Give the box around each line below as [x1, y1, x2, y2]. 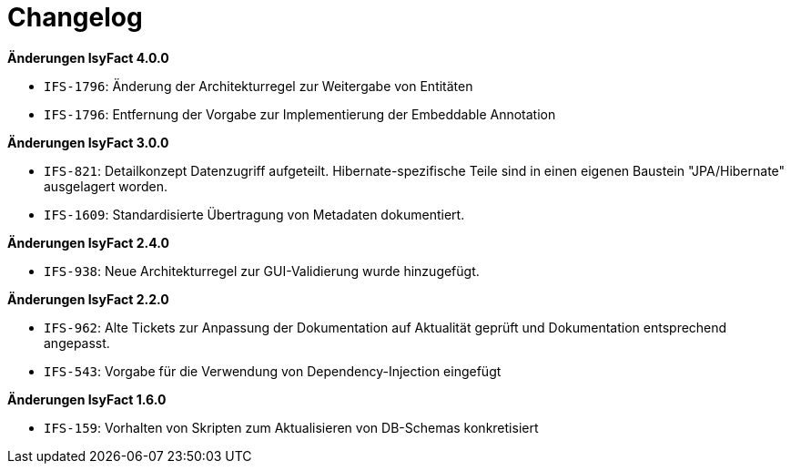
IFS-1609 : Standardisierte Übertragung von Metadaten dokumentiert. [44, 206, 465, 222]
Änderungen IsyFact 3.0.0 [7, 134, 169, 150]
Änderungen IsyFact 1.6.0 [7, 391, 167, 407]
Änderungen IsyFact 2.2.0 [7, 291, 169, 307]
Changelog [7, 2, 143, 33]
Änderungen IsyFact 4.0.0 [7, 49, 169, 66]
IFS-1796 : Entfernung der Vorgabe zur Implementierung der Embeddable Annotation [44, 106, 556, 122]
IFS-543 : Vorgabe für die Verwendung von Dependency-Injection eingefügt [44, 363, 502, 379]
